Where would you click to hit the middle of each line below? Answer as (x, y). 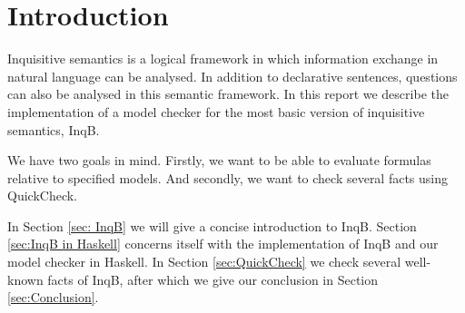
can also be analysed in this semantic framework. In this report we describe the (228, 94)
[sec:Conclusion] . (53, 297)
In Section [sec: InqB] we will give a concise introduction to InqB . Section (212, 225)
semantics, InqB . (54, 129)
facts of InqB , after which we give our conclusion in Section (213, 279)
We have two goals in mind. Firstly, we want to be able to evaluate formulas (219, 160)
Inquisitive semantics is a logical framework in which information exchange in (223, 59)
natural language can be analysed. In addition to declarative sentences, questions (232, 76)
